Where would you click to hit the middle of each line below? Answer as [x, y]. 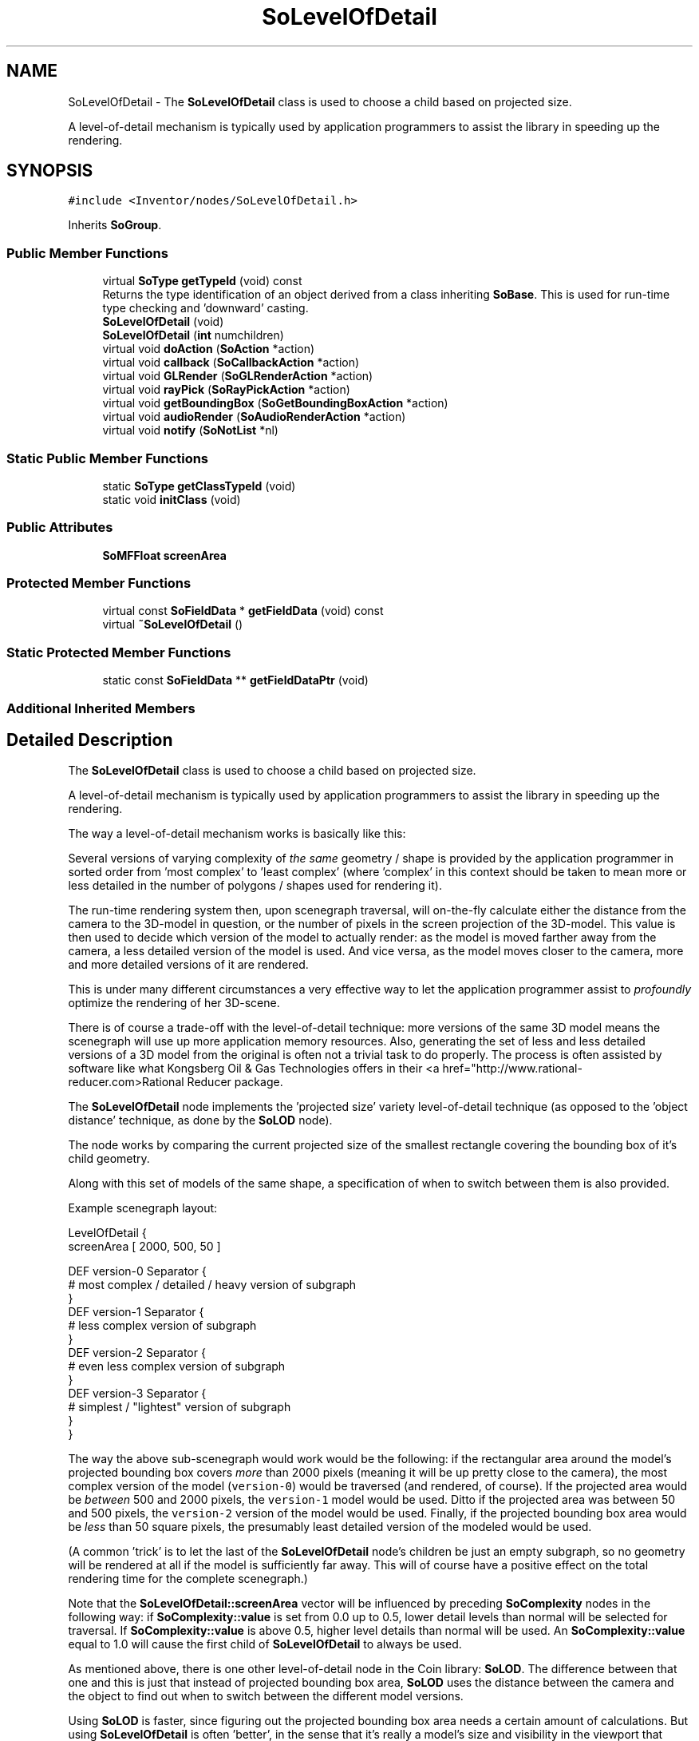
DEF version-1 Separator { [136, 1312]
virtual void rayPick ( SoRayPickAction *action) [226, 390]
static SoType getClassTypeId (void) [199, 486]
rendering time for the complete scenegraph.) [188, 1579]
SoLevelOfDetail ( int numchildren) [193, 335]
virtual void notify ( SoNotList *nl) [190, 430]
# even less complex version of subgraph [177, 1366]
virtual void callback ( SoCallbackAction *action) [231, 363]
